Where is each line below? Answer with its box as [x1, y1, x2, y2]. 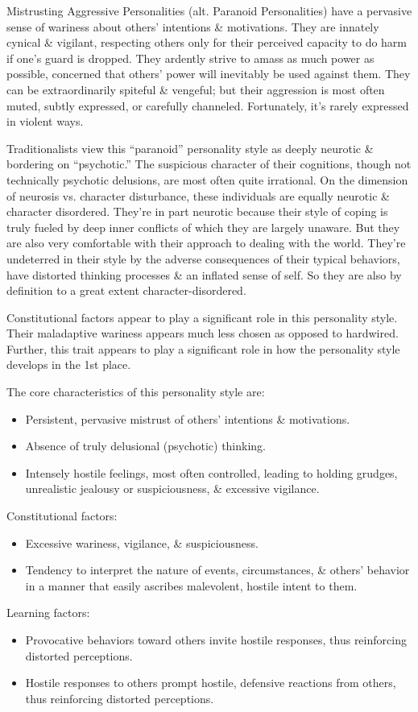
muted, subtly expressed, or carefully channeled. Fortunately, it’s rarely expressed [6, 97, 409, 114]
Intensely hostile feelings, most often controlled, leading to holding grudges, [25, 464, 398, 481]
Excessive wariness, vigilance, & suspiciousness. [25, 534, 259, 551]
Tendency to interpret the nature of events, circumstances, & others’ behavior [25, 561, 410, 578]
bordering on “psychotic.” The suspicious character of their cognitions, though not [6, 155, 412, 172]
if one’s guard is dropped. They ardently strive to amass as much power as [6, 49, 375, 66]
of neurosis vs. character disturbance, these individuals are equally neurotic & [6, 187, 390, 204]
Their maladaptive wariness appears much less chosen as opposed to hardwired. [6, 325, 399, 342]
